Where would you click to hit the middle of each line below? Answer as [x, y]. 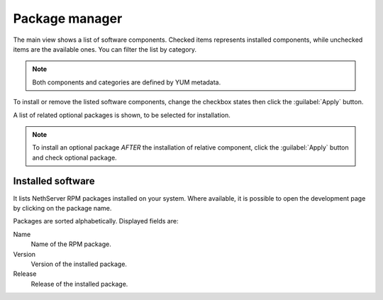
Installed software [54, 181]
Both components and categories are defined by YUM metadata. [127, 82]
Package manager [68, 18]
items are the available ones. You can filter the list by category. [105, 49]
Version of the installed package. [79, 264]
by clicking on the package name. [62, 208]
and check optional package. [74, 157]
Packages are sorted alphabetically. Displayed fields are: [96, 221]
